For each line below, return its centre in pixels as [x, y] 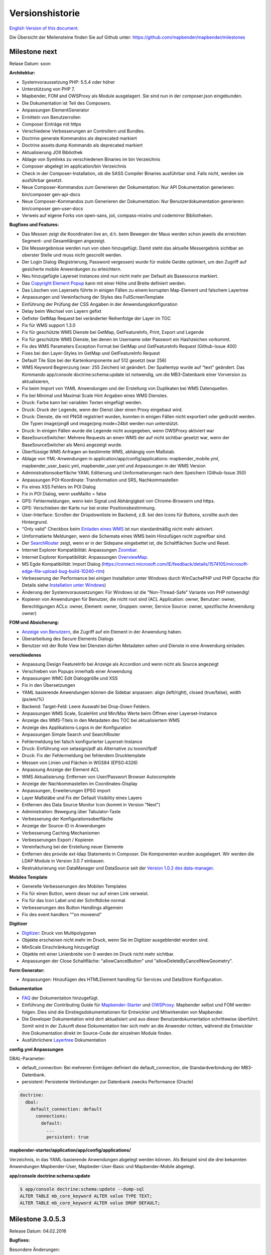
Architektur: [22, 73]
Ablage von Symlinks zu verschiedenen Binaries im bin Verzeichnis [91, 159]
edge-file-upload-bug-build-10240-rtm [62, 571]
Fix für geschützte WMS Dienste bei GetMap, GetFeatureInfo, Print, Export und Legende [113, 332]
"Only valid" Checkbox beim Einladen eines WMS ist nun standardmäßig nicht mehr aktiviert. [118, 529]
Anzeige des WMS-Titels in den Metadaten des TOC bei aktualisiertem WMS [101, 720]
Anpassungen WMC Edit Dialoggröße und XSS [70, 678]
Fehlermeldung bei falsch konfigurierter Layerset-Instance [82, 741]
